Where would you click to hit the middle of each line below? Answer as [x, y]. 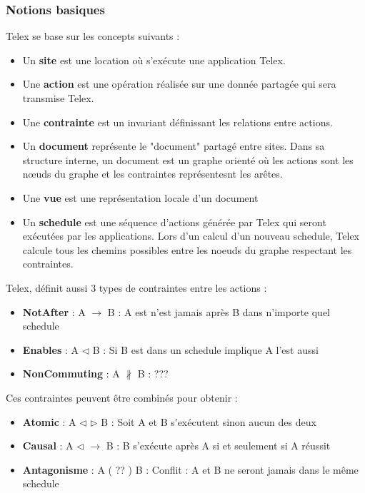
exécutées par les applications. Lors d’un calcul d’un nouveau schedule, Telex [191, 236]
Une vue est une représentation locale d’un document [140, 197]
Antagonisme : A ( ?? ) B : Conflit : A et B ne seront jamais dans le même [190, 469]
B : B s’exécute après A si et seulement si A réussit [218, 446]
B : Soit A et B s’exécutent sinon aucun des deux [209, 421]
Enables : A [51, 349]
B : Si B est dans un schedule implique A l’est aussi [205, 349]
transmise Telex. [58, 98]
